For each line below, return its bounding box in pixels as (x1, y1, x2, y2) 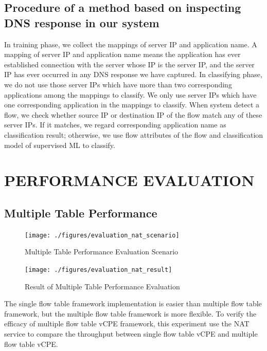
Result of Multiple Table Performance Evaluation (25, 281, 180, 291)
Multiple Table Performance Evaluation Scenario (25, 246, 179, 257)
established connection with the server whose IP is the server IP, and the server (4, 59, 255, 69)
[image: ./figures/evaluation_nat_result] (25, 266, 172, 273)
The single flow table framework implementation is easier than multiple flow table (4, 298, 262, 309)
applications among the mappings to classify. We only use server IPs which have (4, 89, 257, 100)
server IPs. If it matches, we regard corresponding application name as (4, 119, 226, 130)
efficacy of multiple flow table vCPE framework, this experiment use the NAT (4, 318, 250, 329)
